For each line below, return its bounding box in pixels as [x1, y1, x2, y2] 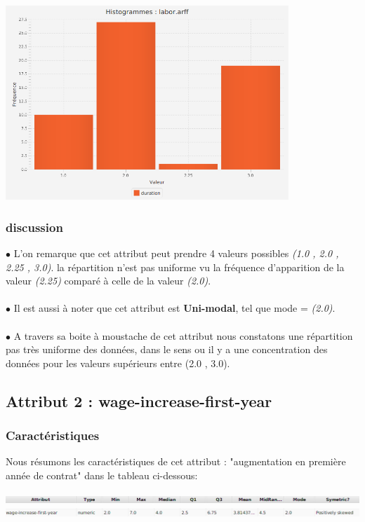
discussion [6, 218, 63, 235]
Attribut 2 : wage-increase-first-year [6, 390, 272, 411]
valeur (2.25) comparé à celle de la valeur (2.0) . [6, 273, 211, 288]
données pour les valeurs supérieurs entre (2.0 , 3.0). [6, 355, 230, 370]
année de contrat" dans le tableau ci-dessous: [6, 467, 198, 482]
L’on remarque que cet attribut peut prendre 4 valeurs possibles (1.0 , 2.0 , [13, 246, 339, 260]
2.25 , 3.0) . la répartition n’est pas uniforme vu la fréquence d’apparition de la [6, 259, 345, 274]
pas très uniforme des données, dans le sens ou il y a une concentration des [6, 342, 328, 357]
